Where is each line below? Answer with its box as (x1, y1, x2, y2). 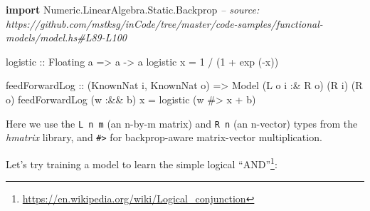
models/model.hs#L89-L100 (6, 30, 127, 45)
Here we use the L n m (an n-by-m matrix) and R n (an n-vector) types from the (6, 115, 358, 130)
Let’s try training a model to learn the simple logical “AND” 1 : (6, 154, 277, 171)
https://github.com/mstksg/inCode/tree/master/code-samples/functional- (6, 16, 323, 31)
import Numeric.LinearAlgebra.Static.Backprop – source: (6, 2, 260, 16)
